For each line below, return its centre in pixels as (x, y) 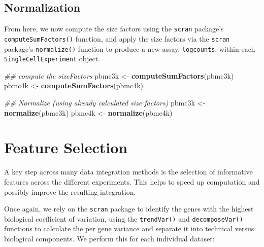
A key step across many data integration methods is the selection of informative (128, 172)
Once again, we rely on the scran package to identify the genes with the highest (129, 209)
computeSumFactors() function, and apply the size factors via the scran (117, 38)
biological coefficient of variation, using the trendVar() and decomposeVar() (124, 218)
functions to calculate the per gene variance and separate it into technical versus (129, 228)
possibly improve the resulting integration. (70, 191)
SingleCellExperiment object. (52, 59)
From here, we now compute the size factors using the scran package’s (114, 29)
